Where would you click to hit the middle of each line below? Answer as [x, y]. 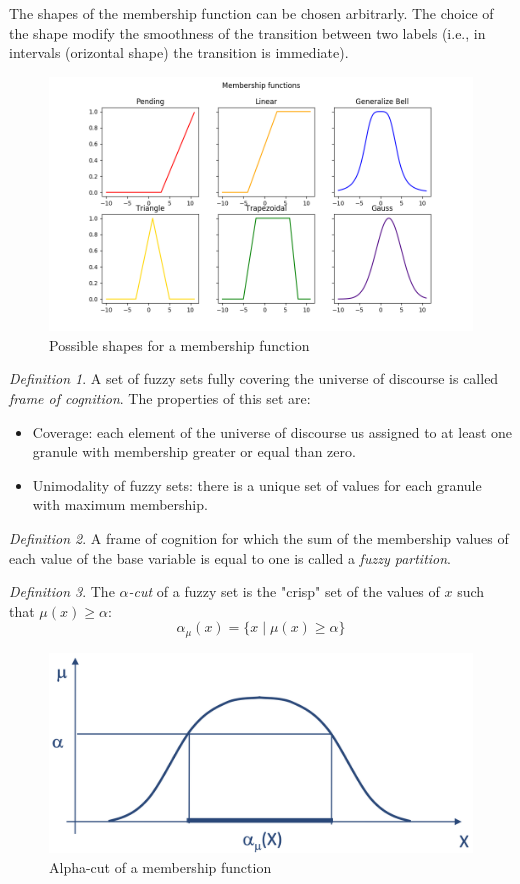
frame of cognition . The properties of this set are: [160, 397]
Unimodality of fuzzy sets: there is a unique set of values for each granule [257, 484]
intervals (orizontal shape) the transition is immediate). [179, 52]
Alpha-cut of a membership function [160, 866]
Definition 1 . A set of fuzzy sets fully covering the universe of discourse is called [254, 378]
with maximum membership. [120, 504]
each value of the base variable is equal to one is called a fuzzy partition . [230, 557]
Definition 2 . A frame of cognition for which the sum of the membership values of [259, 537]
